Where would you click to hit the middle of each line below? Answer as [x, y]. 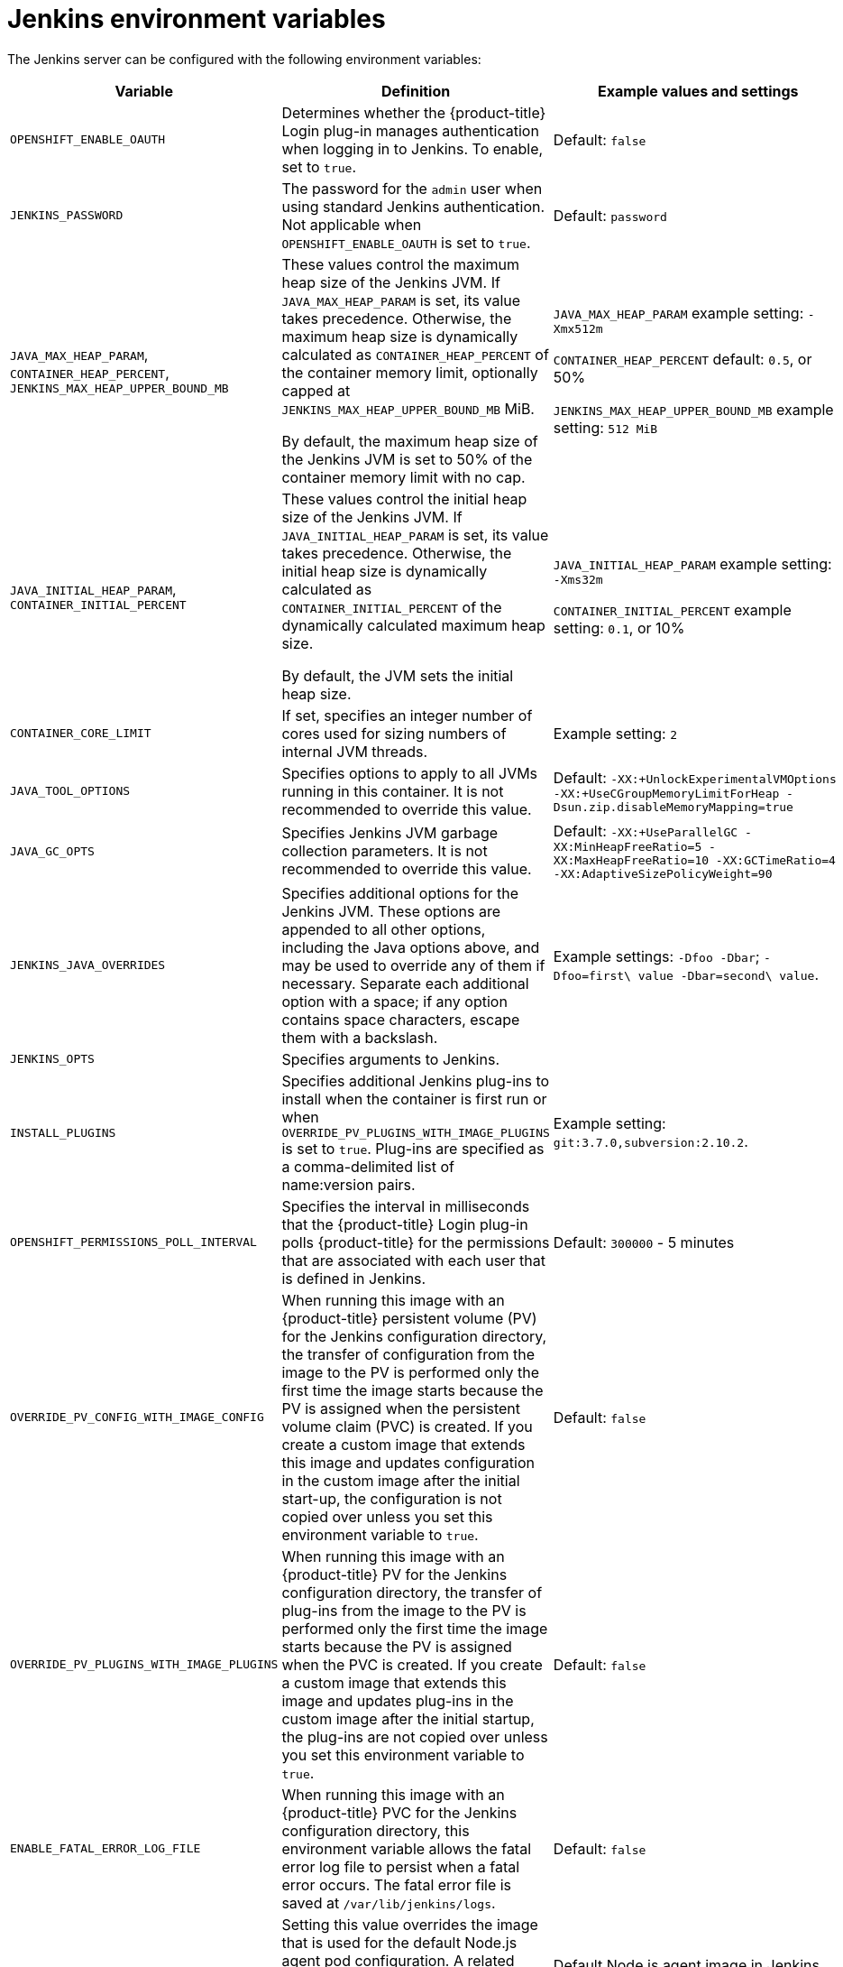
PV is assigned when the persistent [401, 1408]
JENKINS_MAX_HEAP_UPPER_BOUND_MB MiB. [408, 408]
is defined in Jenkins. [354, 1278]
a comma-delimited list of [368, 1166]
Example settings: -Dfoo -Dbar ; [656, 956]
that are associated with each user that [413, 1260]
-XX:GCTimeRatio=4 [775, 860]
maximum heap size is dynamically [400, 336]
